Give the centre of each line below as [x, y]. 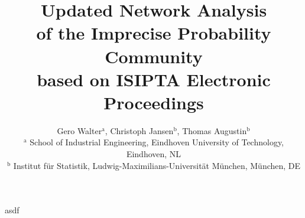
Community [154, 56]
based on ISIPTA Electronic [154, 79]
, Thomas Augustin [212, 130]
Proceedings [154, 102]
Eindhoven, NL [154, 154]
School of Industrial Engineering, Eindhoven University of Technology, [157, 142]
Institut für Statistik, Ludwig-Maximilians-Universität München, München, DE [157, 165]
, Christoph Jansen [139, 130]
